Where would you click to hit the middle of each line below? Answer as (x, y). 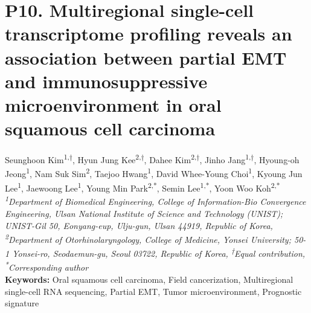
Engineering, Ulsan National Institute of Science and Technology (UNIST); (144, 214)
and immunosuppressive (106, 81)
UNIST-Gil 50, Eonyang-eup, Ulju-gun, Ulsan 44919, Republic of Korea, (139, 225)
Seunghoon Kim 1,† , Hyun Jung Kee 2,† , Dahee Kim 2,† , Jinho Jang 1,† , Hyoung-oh (152, 159)
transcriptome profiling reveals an (149, 34)
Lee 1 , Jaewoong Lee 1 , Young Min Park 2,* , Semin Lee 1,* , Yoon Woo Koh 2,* (143, 187)
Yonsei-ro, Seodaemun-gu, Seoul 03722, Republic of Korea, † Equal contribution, (159, 253)
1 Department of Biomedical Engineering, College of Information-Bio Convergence (155, 201)
